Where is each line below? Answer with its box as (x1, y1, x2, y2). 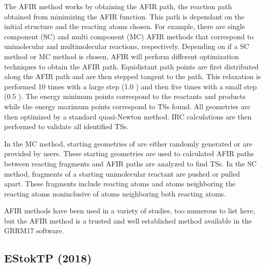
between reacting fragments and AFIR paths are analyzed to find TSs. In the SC (4, 158, 257, 168)
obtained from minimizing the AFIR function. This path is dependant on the (4, 11, 245, 21)
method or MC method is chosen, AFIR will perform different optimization (4, 51, 239, 61)
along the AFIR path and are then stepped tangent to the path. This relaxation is (4, 71, 261, 82)
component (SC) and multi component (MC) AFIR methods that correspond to (4, 31, 254, 41)
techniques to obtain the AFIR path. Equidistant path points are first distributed (4, 61, 259, 71)
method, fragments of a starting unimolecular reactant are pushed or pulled (4, 168, 240, 179)
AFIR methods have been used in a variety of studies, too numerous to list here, (4, 205, 255, 216)
